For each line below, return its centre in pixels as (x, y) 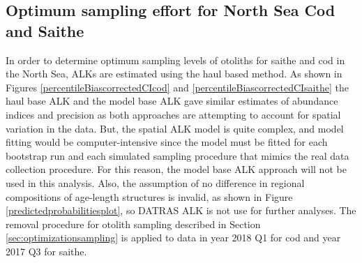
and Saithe (45, 30)
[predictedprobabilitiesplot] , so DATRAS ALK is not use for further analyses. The (181, 210)
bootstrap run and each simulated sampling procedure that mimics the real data (178, 155)
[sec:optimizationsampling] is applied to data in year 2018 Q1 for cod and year (173, 238)
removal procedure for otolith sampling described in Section (133, 224)
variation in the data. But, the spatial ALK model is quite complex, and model (175, 128)
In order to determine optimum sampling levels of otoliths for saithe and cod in (175, 60)
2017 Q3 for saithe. (46, 251)
